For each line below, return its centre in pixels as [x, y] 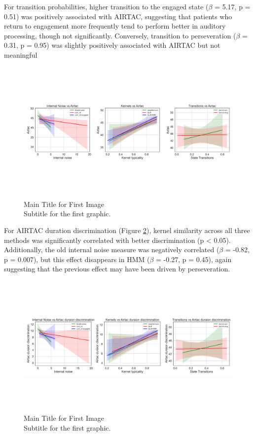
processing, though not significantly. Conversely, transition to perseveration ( [120, 35]
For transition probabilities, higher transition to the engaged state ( [106, 6]
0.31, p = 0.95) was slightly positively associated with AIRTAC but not [112, 45]
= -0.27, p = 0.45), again [194, 259]
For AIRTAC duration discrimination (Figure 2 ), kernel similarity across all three [127, 230]
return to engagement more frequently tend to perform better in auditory [115, 26]
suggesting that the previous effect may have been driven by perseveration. [117, 269]
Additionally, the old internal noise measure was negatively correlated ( [112, 250]
